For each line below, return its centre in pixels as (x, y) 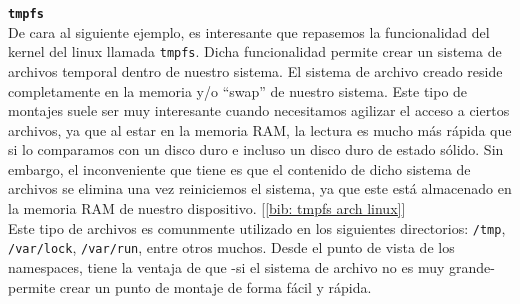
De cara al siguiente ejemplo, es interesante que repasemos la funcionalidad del (249, 31)
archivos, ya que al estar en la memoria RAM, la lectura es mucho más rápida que (260, 129)
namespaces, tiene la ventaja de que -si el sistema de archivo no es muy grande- (251, 266)
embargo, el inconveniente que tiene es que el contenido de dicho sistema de (239, 168)
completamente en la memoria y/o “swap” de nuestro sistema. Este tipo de (238, 90)
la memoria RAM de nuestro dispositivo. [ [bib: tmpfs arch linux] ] (207, 208)
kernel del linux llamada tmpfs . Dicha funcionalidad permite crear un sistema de (255, 51)
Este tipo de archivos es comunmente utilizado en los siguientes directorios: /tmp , (257, 227)
